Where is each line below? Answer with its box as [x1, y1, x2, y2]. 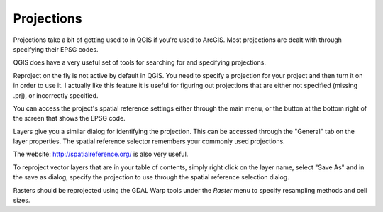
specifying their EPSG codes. [13, 45, 99, 53]
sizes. [13, 196, 30, 205]
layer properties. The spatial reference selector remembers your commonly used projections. [13, 137, 285, 145]
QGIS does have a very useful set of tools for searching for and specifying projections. [13, 58, 266, 67]
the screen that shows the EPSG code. [13, 114, 126, 123]
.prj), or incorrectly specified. [13, 91, 99, 99]
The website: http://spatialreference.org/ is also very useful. [13, 150, 189, 159]
